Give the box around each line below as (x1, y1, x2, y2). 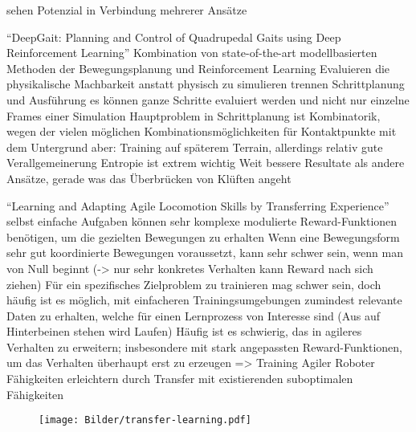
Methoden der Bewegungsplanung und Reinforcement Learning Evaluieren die (6, 59, 390, 76)
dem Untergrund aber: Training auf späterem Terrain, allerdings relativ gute (6, 138, 383, 155)
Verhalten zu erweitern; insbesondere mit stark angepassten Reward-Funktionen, (6, 338, 402, 355)
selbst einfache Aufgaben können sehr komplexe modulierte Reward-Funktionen (6, 213, 398, 230)
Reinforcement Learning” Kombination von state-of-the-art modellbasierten (6, 44, 377, 61)
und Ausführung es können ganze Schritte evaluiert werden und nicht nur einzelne (6, 91, 410, 108)
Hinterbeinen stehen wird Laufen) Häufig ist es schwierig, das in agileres (6, 323, 362, 340)
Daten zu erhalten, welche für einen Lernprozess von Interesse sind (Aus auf (6, 307, 380, 324)
